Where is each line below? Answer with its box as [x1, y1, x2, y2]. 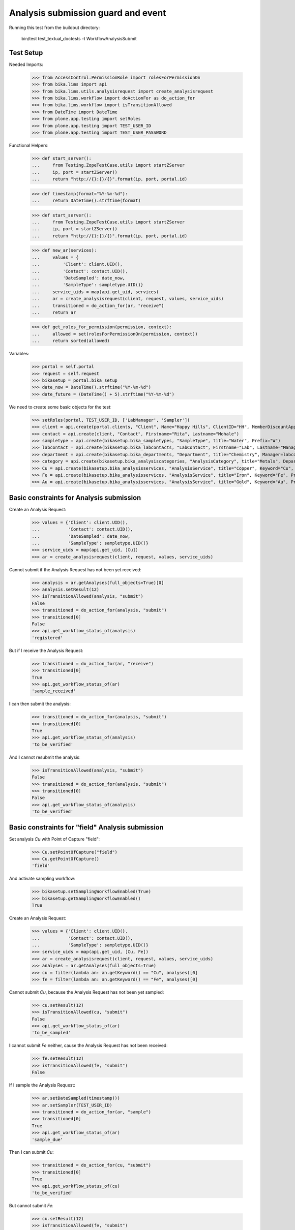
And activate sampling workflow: [9, 876, 76, 882]
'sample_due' [31, 1137, 63, 1142]
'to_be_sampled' [31, 1030, 71, 1036]
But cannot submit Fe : [9, 1203, 54, 1209]
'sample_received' [31, 688, 76, 694]
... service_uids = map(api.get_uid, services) [31, 289, 159, 295]
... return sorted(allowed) [31, 338, 110, 344]
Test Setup [9, 48, 43, 57]
